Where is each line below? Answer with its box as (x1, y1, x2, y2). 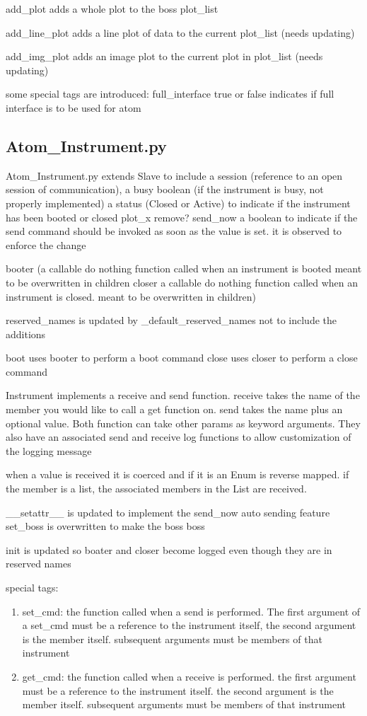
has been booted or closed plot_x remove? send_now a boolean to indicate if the (6, 209, 358, 224)
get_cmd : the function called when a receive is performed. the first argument (22, 669, 356, 683)
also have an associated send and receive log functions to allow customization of (6, 429, 351, 444)
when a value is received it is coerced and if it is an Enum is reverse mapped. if (6, 467, 349, 482)
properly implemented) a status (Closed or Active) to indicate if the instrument (6, 195, 351, 210)
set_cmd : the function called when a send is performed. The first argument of (22, 604, 361, 618)
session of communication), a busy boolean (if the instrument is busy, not (6, 182, 324, 197)
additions (6, 326, 46, 341)
